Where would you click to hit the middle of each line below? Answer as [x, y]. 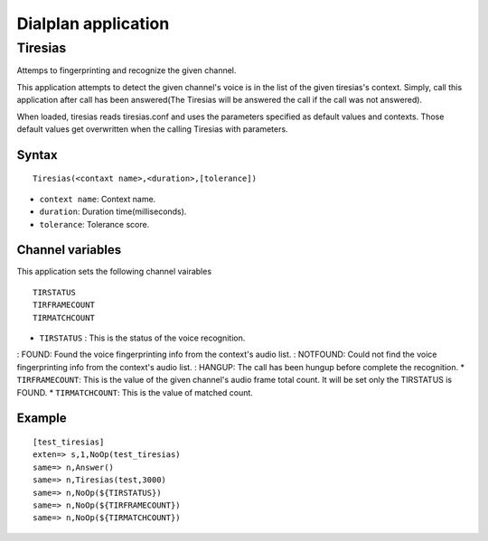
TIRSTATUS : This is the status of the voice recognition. [142, 338]
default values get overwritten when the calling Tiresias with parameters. [152, 129]
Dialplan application [93, 23]
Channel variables [69, 250]
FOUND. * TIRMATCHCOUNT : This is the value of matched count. [135, 392]
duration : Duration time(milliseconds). [113, 211]
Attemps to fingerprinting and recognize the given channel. [127, 70]
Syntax [37, 155]
